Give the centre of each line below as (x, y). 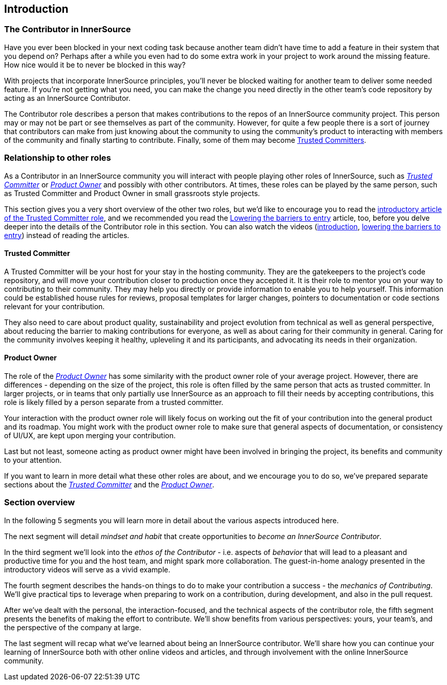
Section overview (40, 502)
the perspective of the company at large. (73, 627)
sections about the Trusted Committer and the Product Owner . (109, 484)
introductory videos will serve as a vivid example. (87, 569)
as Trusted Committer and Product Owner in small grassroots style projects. (132, 193)
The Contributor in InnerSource (68, 29)
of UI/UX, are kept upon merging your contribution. (90, 435)
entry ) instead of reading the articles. (67, 235)
